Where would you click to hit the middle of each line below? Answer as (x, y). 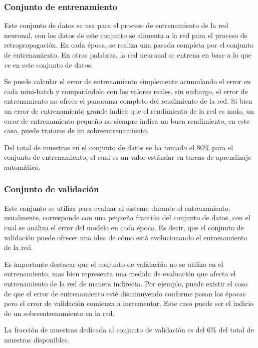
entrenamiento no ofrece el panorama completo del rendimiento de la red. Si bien (128, 101)
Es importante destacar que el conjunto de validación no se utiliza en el (114, 264)
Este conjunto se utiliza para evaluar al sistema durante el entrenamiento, (117, 208)
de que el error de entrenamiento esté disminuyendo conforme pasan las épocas (125, 293)
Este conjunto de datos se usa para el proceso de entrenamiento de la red (116, 25)
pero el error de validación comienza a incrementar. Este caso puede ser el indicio (129, 303)
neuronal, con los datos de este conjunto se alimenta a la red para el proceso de (126, 35)
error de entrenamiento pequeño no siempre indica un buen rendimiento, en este (127, 120)
